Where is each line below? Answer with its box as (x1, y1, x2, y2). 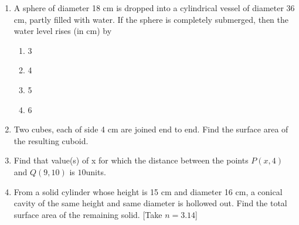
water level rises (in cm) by (13, 25, 112, 37)
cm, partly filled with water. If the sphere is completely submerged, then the (13, 13, 288, 25)
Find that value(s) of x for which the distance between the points (13, 154, 249, 166)
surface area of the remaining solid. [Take (13, 208, 162, 220)
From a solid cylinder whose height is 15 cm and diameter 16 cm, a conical (13, 185, 283, 197)
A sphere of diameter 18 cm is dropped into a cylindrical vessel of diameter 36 (13, 2, 295, 13)
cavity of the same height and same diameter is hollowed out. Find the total (13, 197, 287, 209)
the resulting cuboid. (13, 134, 89, 146)
